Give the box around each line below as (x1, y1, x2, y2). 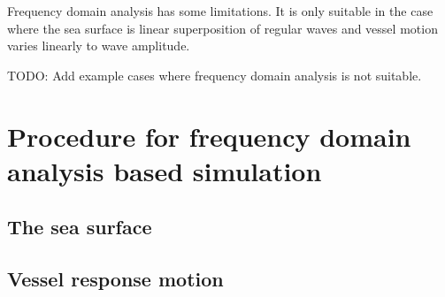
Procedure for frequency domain (7, 118, 411, 154)
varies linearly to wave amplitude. (7, 36, 190, 55)
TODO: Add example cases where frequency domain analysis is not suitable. (7, 65, 422, 84)
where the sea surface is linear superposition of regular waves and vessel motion (7, 19, 438, 37)
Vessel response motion (7, 265, 224, 293)
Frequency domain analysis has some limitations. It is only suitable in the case (7, 2, 433, 19)
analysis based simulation (7, 152, 322, 188)
